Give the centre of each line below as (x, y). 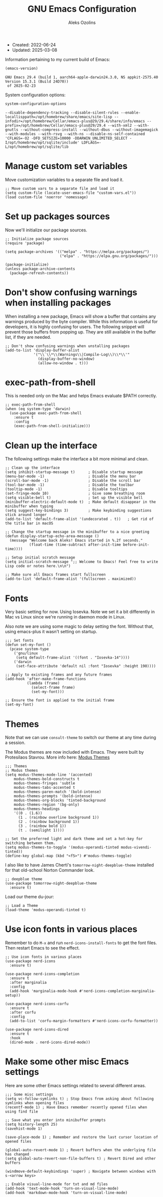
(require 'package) (25, 243)
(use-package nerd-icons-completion (42, 974)
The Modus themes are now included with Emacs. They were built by (74, 752)
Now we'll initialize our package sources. (46, 230)
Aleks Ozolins (82, 22)
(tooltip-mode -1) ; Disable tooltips (66, 489)
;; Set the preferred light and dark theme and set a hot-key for (74, 839)
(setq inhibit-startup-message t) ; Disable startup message (74, 472)
